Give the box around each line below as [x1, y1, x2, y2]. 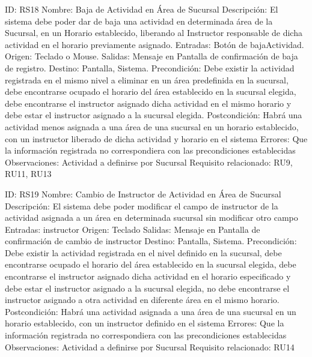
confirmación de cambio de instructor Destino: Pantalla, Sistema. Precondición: [5, 235, 297, 247]
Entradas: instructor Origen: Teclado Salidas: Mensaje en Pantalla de [5, 223, 260, 235]
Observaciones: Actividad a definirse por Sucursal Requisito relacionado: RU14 [5, 340, 295, 353]
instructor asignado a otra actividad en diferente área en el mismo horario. [5, 293, 280, 306]
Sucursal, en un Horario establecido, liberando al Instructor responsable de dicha [5, 26, 302, 39]
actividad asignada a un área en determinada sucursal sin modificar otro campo [5, 211, 298, 224]
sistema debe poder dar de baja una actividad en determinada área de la [5, 14, 273, 27]
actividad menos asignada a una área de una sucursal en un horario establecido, [5, 120, 299, 133]
